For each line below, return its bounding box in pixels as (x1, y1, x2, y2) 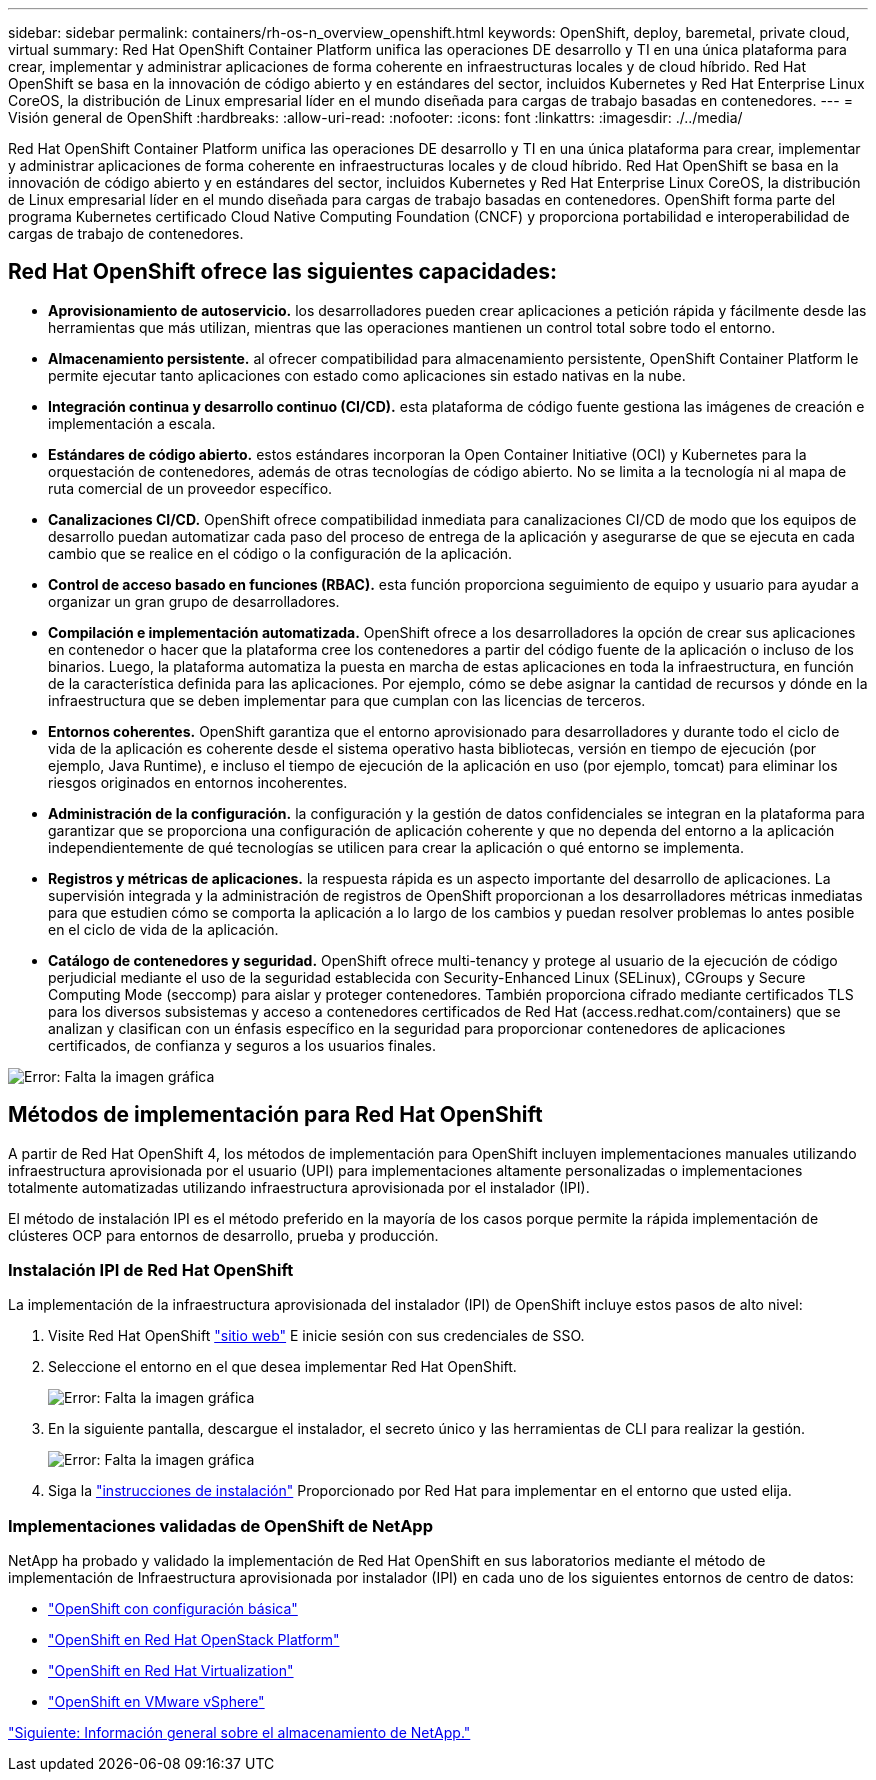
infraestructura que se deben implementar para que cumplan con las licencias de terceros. (48, 691, 646, 709)
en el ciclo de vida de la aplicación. (48, 920, 279, 938)
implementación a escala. (48, 414, 216, 432)
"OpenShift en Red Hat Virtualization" (48, 1662, 294, 1680)
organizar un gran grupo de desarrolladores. (48, 592, 340, 610)
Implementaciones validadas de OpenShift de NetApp (8, 1515, 433, 1536)
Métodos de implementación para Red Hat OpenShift (8, 1102, 543, 1128)
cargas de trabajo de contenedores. (8, 225, 244, 242)
